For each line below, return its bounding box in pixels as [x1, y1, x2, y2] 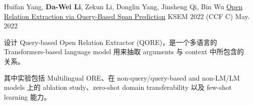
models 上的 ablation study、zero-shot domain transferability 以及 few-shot [4, 82, 232, 92]
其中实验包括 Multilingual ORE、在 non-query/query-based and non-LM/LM [4, 72, 240, 83]
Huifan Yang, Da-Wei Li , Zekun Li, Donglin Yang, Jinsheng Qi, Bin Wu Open [4, 1, 243, 11]
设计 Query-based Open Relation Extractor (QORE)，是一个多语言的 [4, 37, 217, 47]
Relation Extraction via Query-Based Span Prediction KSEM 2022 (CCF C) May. [4, 11, 250, 21]
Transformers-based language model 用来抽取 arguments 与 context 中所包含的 [4, 46, 244, 57]
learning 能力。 [4, 91, 51, 102]
